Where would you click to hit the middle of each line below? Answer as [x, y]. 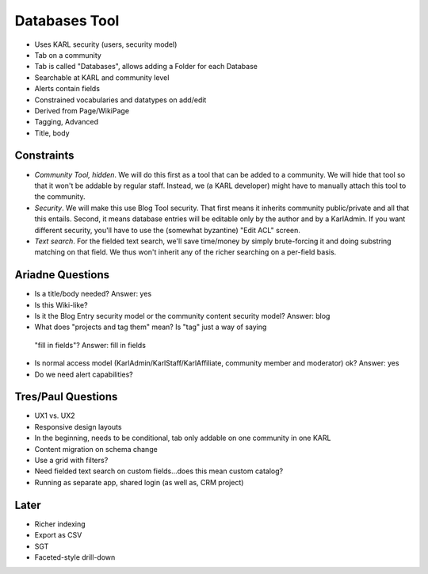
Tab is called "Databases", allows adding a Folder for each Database [146, 67]
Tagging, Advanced [67, 122]
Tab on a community [68, 55]
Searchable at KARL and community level [102, 77]
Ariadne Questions [62, 275]
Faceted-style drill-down [75, 557]
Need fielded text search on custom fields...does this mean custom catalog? [159, 471]
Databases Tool [67, 21]
